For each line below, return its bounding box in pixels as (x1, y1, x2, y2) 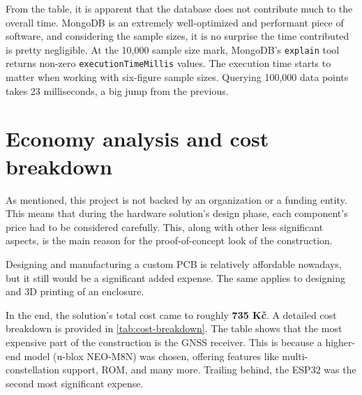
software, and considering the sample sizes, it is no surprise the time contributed (6, 29, 349, 43)
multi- (282, 348, 308, 363)
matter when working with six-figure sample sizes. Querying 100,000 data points (6, 70, 349, 84)
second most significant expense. (6, 375, 144, 390)
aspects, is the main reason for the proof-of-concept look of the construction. (6, 233, 333, 248)
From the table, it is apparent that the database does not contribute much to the (6, 1, 353, 15)
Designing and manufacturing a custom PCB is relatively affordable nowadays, (6, 256, 342, 271)
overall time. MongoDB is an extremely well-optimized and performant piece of (6, 15, 344, 29)
